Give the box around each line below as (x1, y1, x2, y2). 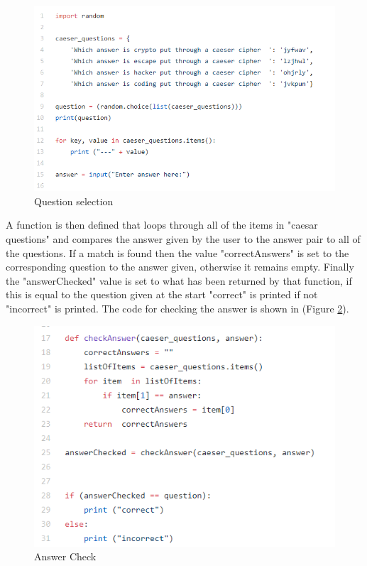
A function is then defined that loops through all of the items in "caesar (6, 217, 318, 232)
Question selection (34, 193, 114, 208)
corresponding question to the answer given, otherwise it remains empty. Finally (6, 259, 354, 274)
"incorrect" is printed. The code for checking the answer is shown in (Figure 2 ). (6, 300, 349, 315)
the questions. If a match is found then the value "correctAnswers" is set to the (6, 245, 349, 260)
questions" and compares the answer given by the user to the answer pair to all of (6, 231, 361, 246)
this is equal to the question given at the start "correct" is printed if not (6, 287, 318, 302)
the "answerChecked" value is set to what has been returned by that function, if (6, 273, 352, 288)
